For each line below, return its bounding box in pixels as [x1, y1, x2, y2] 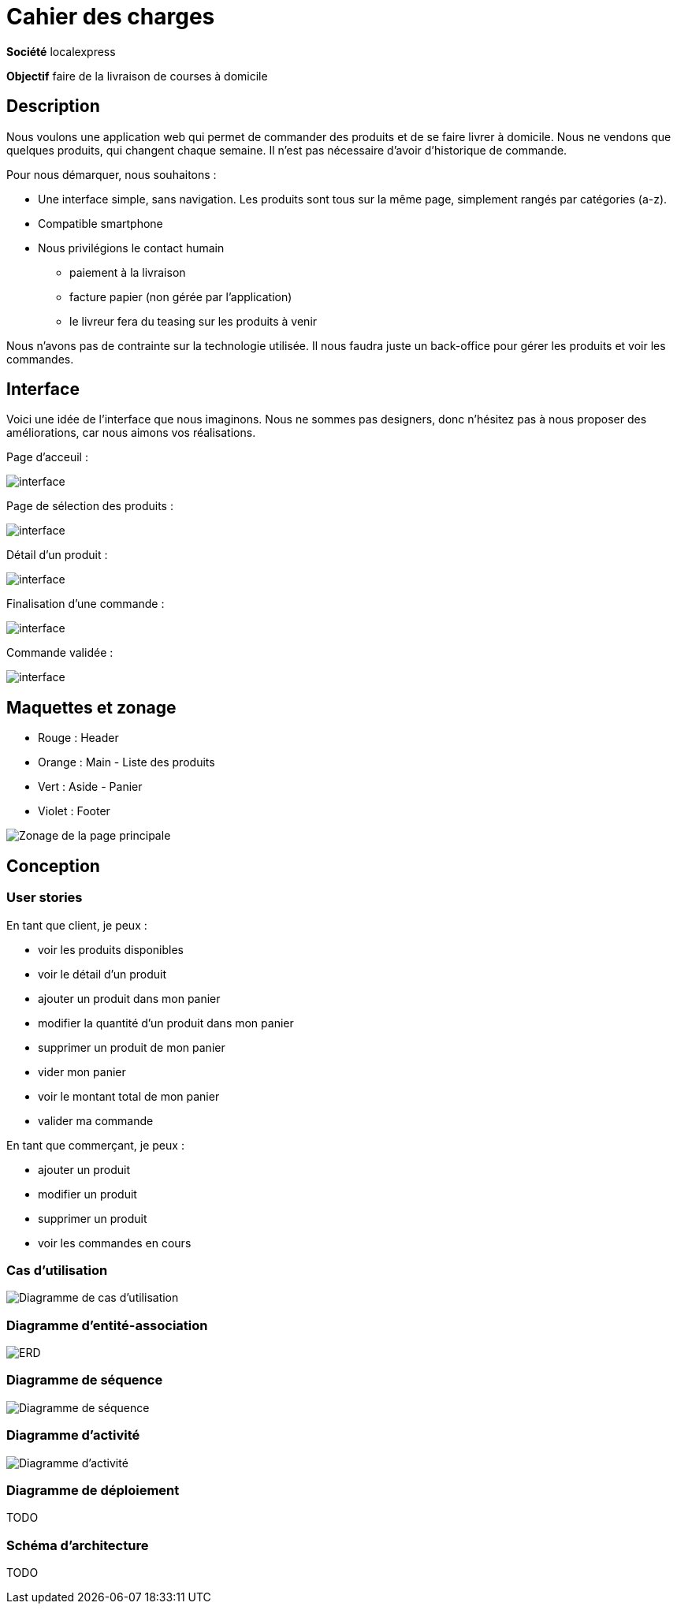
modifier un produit [38, 1187, 137, 1201]
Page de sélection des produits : [6, 499, 173, 513]
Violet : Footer [38, 804, 110, 818]
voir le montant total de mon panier [38, 1089, 220, 1103]
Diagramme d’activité [6, 1427, 140, 1444]
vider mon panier [38, 1064, 126, 1079]
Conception [6, 855, 100, 876]
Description [6, 96, 100, 117]
